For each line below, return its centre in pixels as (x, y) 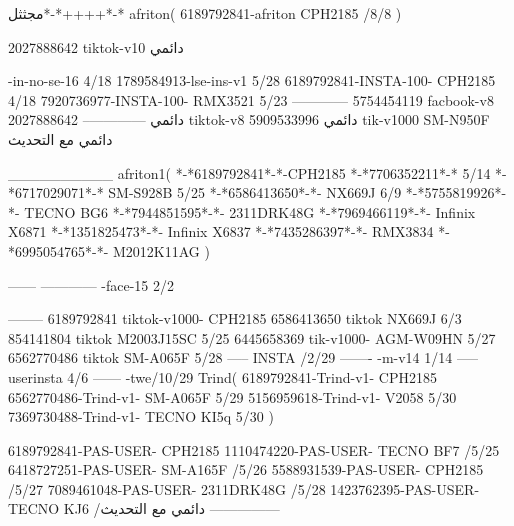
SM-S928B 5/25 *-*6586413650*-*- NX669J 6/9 (255, 192)
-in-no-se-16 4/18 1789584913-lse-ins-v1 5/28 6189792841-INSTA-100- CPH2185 (252, 80)
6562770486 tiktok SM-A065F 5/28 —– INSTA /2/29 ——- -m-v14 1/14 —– (243, 357)
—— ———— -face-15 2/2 (91, 284)
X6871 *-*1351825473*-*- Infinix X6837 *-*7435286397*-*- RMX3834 (221, 231)
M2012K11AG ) (161, 250)
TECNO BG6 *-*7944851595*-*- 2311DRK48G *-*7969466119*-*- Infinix (250, 211)
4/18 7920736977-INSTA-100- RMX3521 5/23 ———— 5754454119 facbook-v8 (251, 99)
